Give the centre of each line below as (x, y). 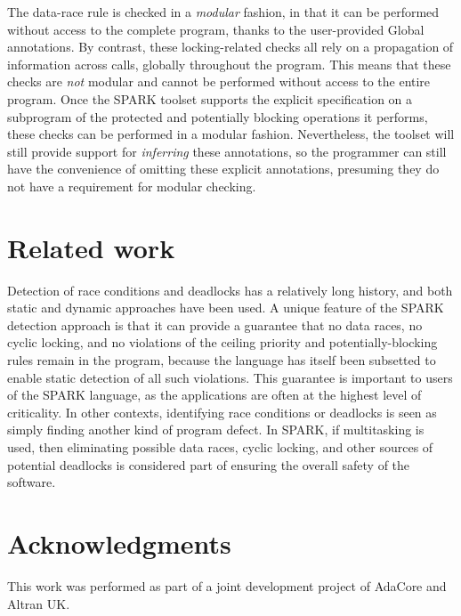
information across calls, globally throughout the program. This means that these (229, 64)
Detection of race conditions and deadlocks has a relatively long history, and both (230, 290)
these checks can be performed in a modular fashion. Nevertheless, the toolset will (231, 134)
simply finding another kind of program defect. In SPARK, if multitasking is (216, 430)
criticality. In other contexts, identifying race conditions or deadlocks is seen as (222, 412)
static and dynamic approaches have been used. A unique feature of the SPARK (226, 308)
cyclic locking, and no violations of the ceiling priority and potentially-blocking (222, 342)
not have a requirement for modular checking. (132, 186)
